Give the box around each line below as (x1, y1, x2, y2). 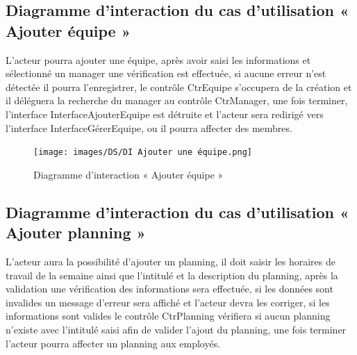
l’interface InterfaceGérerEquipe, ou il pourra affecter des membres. (6, 120, 292, 135)
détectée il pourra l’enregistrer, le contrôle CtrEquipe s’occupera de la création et (6, 79, 352, 94)
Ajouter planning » (6, 222, 146, 243)
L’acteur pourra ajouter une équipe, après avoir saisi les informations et (6, 52, 311, 67)
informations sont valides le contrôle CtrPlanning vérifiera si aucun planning (6, 308, 331, 323)
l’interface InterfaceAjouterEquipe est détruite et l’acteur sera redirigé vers (6, 106, 324, 121)
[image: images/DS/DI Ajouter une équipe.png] (33, 147, 252, 158)
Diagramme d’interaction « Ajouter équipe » (33, 167, 224, 181)
